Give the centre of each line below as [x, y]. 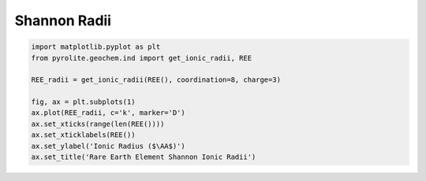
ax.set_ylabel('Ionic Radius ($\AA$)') [108, 146]
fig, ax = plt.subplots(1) [83, 102]
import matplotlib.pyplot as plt [96, 47]
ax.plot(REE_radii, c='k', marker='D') [108, 113]
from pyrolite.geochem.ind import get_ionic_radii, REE [142, 58]
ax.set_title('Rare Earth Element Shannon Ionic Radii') [144, 157]
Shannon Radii [63, 20]
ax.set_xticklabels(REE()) [83, 135]
